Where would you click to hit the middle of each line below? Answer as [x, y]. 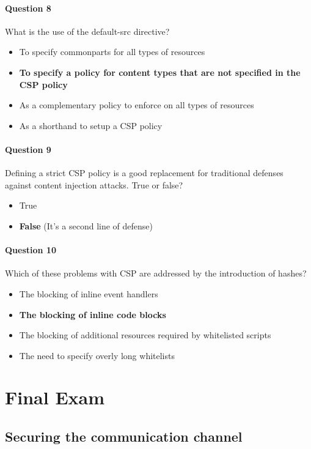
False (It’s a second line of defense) [86, 225]
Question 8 [28, 8]
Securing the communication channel [124, 436]
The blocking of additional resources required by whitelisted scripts [145, 335]
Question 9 [28, 149]
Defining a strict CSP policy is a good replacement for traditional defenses [144, 173]
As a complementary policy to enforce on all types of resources [137, 105]
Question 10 [31, 250]
